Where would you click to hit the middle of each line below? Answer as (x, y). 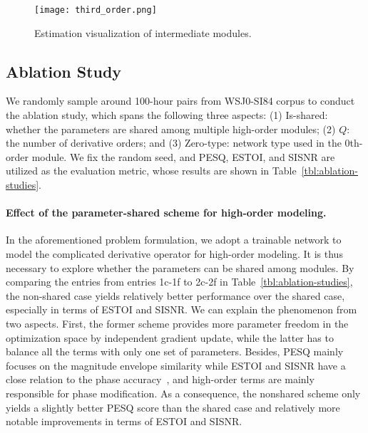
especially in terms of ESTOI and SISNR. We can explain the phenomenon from (182, 309)
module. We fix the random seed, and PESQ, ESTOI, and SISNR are (183, 156)
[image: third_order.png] (96, 10)
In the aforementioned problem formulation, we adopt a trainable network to (174, 240)
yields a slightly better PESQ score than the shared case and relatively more (173, 407)
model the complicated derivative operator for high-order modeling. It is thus (174, 254)
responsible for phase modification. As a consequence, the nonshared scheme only (183, 393)
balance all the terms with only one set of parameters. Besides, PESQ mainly (175, 351)
